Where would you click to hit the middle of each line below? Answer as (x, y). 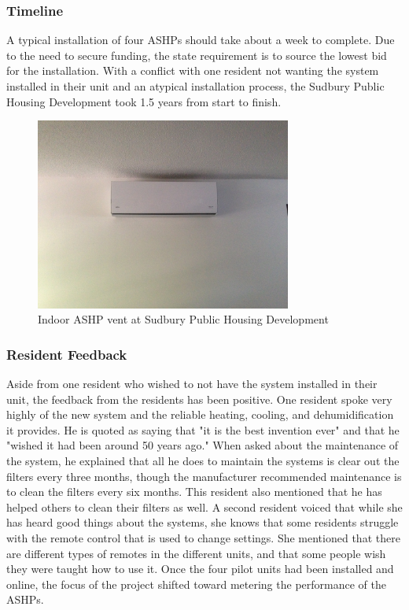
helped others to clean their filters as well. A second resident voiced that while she (204, 506)
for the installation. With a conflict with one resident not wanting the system (193, 70)
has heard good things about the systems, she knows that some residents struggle (203, 522)
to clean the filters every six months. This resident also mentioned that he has (194, 492)
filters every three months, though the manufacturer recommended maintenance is (204, 476)
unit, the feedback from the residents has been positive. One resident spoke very (199, 399)
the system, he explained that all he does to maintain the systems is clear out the (203, 461)
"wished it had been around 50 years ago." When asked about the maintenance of (203, 445)
